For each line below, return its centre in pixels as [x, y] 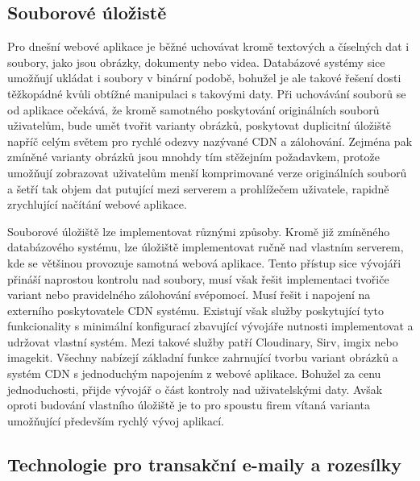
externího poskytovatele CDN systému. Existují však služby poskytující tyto [195, 310]
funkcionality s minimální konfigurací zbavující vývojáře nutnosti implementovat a [210, 326]
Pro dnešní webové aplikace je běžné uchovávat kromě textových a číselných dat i [208, 46]
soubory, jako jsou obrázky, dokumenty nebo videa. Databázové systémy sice [196, 62]
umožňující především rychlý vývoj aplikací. [116, 420]
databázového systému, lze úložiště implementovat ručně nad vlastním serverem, [206, 247]
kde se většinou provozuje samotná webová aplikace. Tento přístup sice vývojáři [204, 262]
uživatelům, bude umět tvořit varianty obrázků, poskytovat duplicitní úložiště [199, 125]
